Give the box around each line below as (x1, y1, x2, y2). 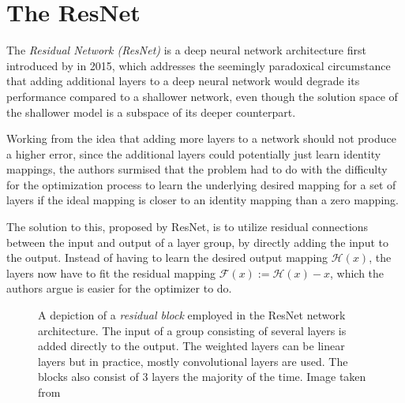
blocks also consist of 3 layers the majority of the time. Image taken (38, 368, 366, 385)
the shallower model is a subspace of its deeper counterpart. (6, 103, 296, 120)
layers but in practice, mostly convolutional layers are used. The (38, 353, 348, 369)
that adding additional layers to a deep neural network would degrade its (6, 73, 360, 89)
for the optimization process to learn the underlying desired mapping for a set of (6, 176, 396, 192)
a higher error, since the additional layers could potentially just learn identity (6, 145, 381, 162)
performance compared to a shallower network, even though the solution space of (6, 88, 398, 104)
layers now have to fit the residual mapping (6, 264, 216, 281)
